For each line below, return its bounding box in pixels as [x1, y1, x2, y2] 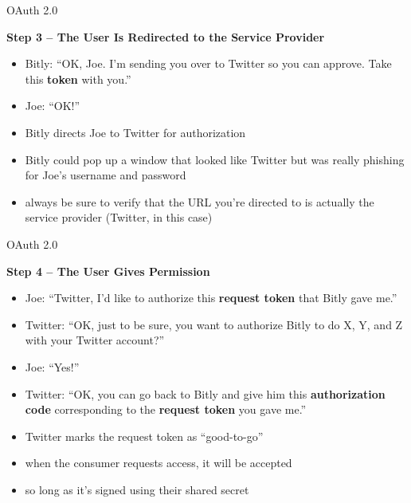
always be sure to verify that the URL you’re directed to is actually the [25, 193, 374, 210]
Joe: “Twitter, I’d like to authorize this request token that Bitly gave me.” [25, 289, 397, 306]
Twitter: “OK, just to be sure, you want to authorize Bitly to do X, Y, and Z [25, 316, 403, 332]
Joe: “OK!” [25, 97, 80, 114]
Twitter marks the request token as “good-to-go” [25, 427, 264, 444]
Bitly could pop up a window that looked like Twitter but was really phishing [25, 151, 405, 167]
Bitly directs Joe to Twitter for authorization [25, 124, 246, 140]
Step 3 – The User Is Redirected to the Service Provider [6, 28, 325, 45]
